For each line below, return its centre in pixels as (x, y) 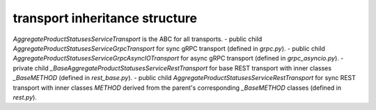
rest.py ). (25, 97)
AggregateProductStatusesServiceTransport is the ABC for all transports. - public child (138, 39)
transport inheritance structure (105, 18)
